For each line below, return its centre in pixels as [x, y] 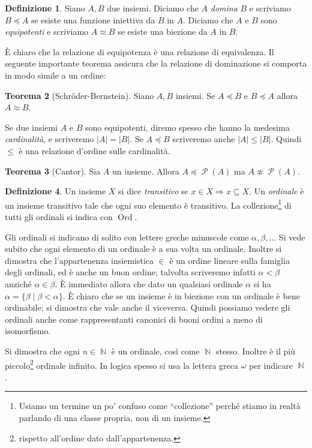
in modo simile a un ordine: [55, 75]
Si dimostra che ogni [42, 351]
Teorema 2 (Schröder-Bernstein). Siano [79, 95]
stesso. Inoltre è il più [256, 351]
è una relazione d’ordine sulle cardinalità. [94, 150]
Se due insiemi [31, 127]
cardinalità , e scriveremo [49, 139]
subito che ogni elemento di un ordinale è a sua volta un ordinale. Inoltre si [143, 249]
